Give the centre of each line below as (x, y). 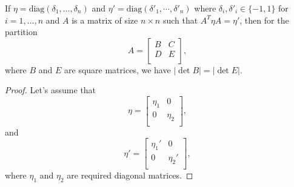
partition (21, 32)
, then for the (264, 20)
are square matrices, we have (118, 69)
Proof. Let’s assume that (51, 90)
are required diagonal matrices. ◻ (130, 175)
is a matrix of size (105, 20)
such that (180, 20)
